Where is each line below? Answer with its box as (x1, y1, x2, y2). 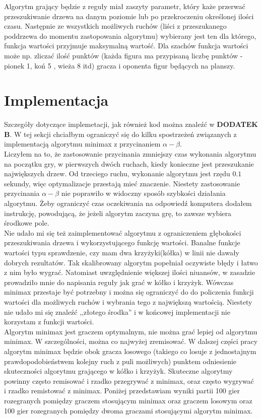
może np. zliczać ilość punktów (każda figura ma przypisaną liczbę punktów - (4, 50, 243, 60)
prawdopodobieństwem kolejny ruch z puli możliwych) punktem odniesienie (4, 356, 237, 366)
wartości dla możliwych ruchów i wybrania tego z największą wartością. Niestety (4, 296, 252, 307)
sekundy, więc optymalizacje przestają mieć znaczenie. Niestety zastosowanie (4, 178, 240, 188)
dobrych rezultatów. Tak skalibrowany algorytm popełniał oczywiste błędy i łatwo (4, 257, 258, 267)
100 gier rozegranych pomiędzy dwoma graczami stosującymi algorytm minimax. (4, 405, 253, 415)
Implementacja (4, 90, 109, 110)
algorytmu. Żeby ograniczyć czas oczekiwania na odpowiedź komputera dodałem (4, 198, 252, 208)
